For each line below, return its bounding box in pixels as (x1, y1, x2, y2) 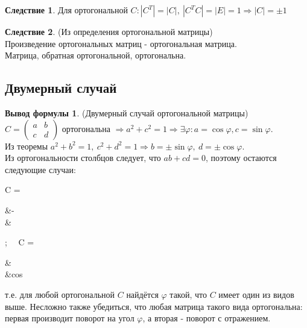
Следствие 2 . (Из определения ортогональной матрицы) (5, 25, 213, 37)
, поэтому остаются (206, 151, 277, 164)
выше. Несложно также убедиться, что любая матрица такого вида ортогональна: (5, 300, 303, 312)
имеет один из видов (218, 288, 294, 300)
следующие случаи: (5, 163, 76, 175)
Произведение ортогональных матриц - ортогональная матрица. (5, 37, 237, 49)
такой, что (169, 288, 207, 300)
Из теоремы (5, 139, 48, 152)
